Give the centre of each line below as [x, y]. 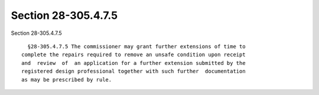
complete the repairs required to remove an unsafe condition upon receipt [134, 55]
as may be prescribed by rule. [67, 79]
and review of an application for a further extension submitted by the [134, 63]
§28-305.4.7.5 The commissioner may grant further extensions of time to [136, 46]
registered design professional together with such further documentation [134, 71]
